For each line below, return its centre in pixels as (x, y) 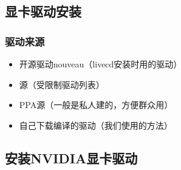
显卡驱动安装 (43, 11)
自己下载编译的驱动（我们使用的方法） (96, 125)
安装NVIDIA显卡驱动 (71, 158)
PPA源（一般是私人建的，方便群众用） (96, 105)
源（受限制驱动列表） (62, 84)
